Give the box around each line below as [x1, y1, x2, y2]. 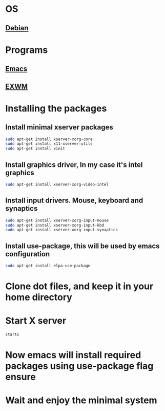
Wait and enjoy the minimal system [5, 395, 157, 406]
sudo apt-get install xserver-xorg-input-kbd [5, 222, 104, 228]
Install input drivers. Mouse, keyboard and [5, 196, 143, 205]
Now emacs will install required [5, 349, 141, 361]
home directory [5, 291, 73, 303]
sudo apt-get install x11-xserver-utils [5, 141, 93, 146]
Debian [5, 24, 29, 32]
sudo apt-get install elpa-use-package [5, 263, 91, 269]
